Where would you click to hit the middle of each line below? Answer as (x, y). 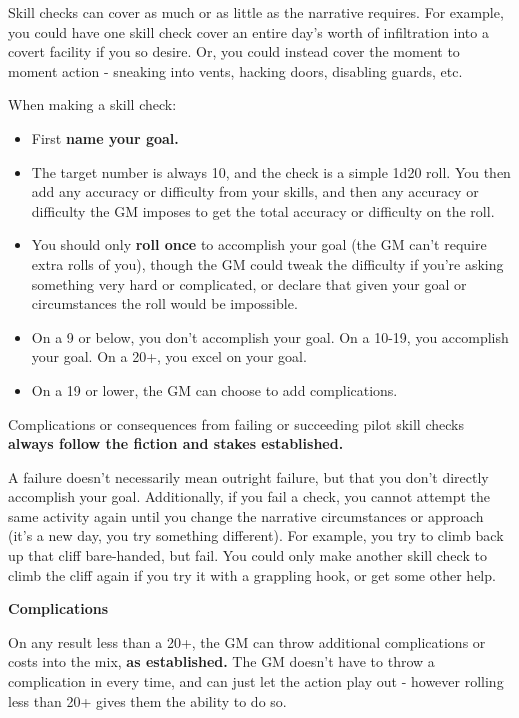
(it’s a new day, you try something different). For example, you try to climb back (256, 535)
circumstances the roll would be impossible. (164, 303)
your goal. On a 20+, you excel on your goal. (169, 356)
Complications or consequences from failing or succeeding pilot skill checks (236, 423)
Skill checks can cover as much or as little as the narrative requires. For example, (256, 12)
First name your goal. (105, 137)
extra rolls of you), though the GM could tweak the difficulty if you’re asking (267, 263)
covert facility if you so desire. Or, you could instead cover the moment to (234, 51)
